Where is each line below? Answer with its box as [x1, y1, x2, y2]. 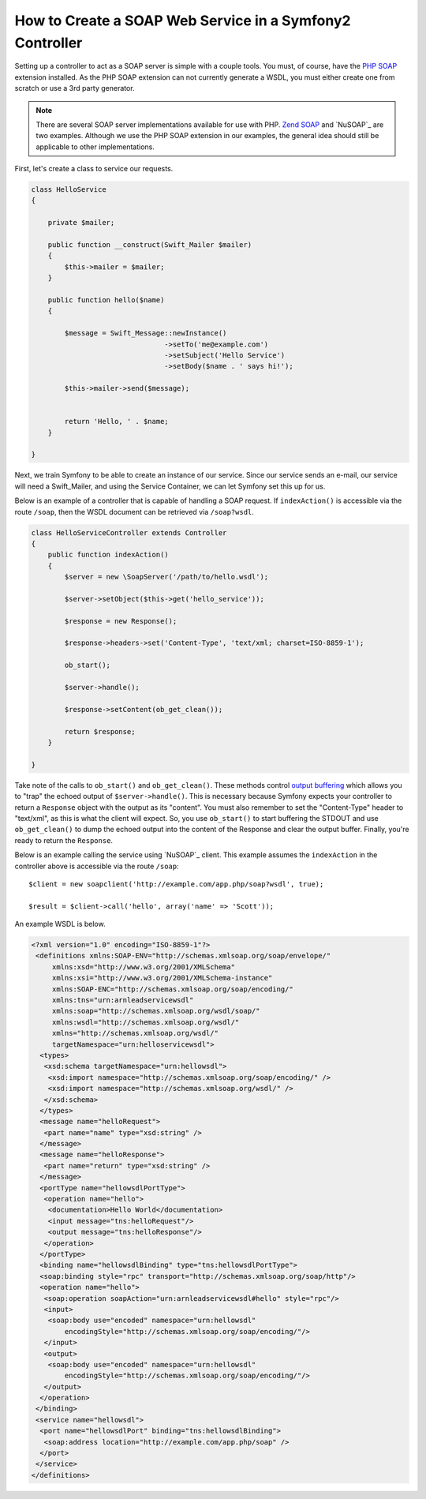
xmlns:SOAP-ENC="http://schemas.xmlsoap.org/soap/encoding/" [51, 984, 293, 994]
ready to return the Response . [14, 835, 114, 845]
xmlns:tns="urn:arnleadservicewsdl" [51, 995, 194, 1004]
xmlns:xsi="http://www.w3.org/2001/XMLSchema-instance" [51, 973, 273, 983]
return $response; [64, 727, 136, 736]
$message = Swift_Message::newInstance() [64, 328, 227, 338]
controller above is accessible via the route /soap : [14, 861, 179, 871]
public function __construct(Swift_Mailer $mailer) [47, 241, 252, 249]
